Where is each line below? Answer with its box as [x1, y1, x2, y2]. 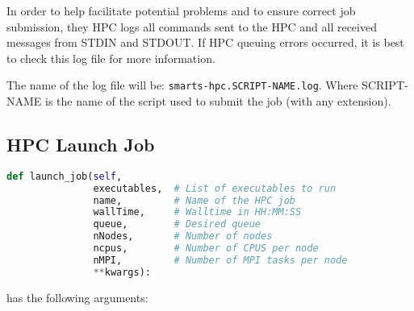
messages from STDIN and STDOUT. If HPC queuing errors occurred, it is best [6, 34, 404, 51]
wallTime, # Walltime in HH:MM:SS [93, 206, 302, 218]
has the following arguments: [6, 288, 148, 305]
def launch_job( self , [6, 170, 123, 182]
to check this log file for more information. [6, 49, 215, 66]
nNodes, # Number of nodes [93, 230, 273, 243]
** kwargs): [93, 266, 151, 278]
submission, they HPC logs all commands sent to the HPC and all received [6, 18, 377, 35]
